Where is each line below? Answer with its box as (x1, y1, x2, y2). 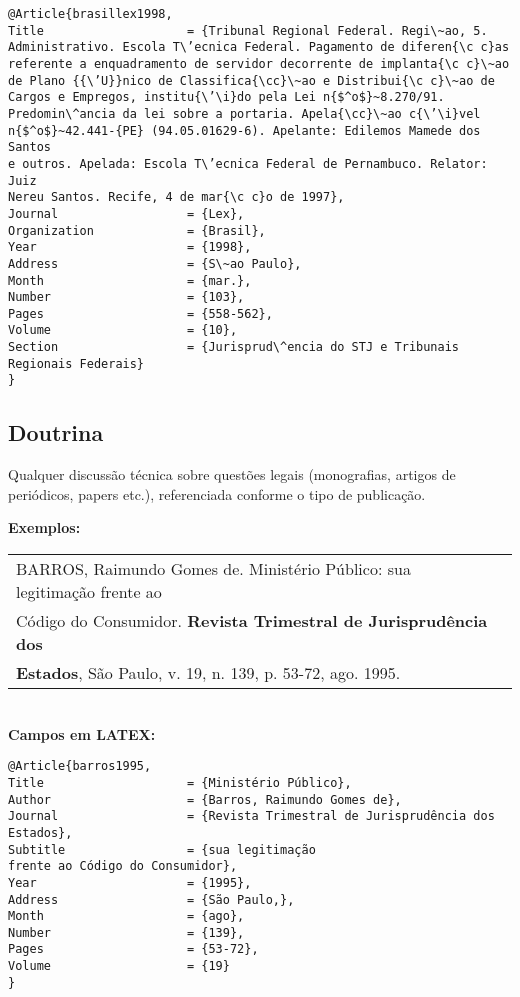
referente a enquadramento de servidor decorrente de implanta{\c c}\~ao (8, 56, 510, 71)
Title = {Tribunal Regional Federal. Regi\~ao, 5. (8, 23, 488, 38)
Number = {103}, (8, 290, 245, 305)
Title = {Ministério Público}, (8, 775, 352, 790)
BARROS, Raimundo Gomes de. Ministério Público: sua (16, 557, 411, 581)
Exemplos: (8, 517, 81, 538)
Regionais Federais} (8, 356, 145, 371)
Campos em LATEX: (8, 723, 156, 744)
